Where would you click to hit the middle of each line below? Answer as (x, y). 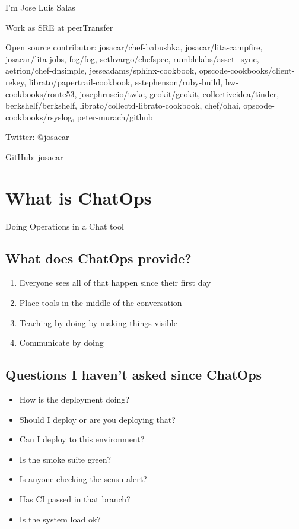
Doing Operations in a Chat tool (65, 226)
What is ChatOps (79, 197)
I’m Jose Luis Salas (40, 7)
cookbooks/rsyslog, (40, 117)
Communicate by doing (61, 342)
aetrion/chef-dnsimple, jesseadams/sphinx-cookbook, (101, 70)
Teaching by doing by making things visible (98, 322)
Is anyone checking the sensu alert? (83, 479)
